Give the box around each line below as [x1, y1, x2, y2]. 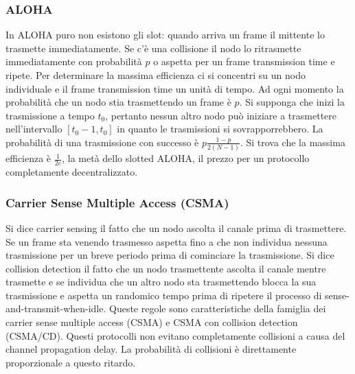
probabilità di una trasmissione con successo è [5, 135, 199, 149]
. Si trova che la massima [240, 135, 345, 149]
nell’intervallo [5, 121, 62, 136]
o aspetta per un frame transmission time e [153, 54, 335, 69]
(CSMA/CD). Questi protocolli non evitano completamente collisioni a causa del [5, 328, 345, 342]
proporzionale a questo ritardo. [5, 355, 136, 369]
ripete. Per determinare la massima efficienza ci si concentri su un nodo [5, 68, 306, 82]
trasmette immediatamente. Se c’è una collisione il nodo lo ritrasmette [5, 40, 301, 55]
